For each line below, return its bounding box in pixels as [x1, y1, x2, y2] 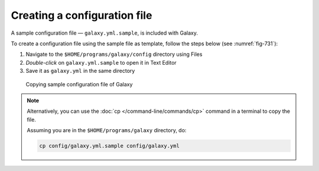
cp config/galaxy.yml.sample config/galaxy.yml [39, 143, 180, 149]
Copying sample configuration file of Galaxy [25, 81, 133, 88]
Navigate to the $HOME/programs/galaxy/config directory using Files [25, 51, 203, 58]
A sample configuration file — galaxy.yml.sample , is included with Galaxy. [11, 29, 198, 36]
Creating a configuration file [11, 9, 152, 22]
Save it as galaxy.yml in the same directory [25, 68, 135, 75]
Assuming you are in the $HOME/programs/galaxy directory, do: [27, 127, 187, 134]
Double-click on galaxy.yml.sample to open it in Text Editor [25, 59, 177, 66]
